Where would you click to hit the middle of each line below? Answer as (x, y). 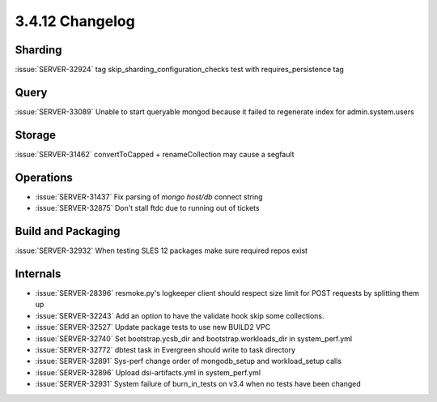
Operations (44, 177)
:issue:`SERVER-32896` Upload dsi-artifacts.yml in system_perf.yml (148, 372)
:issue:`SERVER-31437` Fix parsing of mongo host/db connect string (149, 197)
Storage (36, 135)
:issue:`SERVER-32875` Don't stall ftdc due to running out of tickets (147, 208)
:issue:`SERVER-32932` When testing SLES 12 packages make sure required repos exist (161, 250)
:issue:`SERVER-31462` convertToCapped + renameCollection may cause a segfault (155, 154)
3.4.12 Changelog (75, 21)
